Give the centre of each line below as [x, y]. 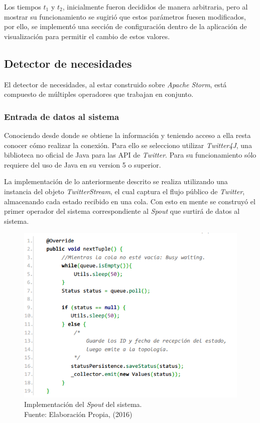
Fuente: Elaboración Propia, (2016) [78, 414]
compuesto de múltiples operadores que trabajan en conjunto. [99, 94]
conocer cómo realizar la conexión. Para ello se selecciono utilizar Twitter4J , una [128, 145]
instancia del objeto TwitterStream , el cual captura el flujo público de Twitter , [124, 191]
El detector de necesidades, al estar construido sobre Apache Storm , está [115, 84]
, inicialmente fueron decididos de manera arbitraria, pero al [155, 7]
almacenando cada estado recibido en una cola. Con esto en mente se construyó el [130, 201]
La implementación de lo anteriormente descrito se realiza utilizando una [116, 181]
